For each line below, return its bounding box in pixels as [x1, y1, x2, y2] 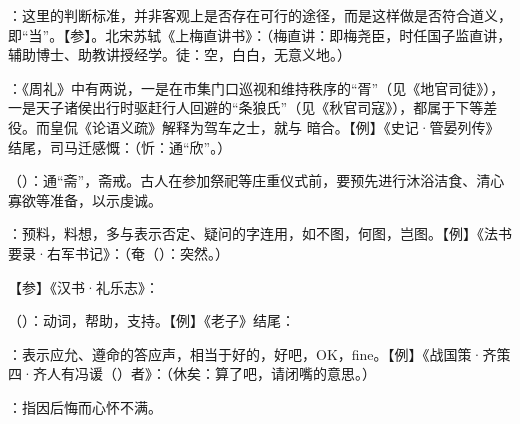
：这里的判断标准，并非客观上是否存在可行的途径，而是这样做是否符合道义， [8, 5, 512, 25]
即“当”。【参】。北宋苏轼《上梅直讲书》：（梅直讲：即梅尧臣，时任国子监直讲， [8, 24, 512, 45]
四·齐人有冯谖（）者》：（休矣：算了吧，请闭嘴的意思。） [8, 363, 376, 384]
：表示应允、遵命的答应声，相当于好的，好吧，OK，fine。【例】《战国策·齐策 [8, 343, 511, 364]
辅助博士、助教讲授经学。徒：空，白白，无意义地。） [8, 44, 351, 65]
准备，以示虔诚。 [49, 189, 162, 210]
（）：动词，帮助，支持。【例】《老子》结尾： [8, 310, 295, 331]
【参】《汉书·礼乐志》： [8, 276, 159, 297]
